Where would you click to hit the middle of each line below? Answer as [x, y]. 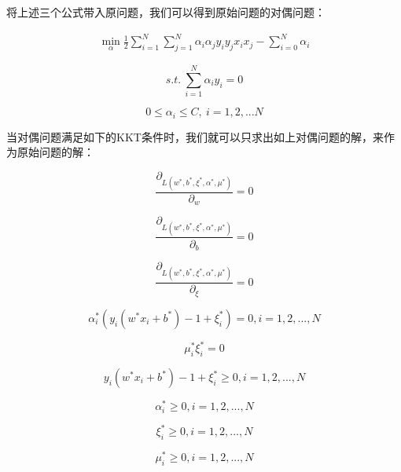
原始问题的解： [55, 152]
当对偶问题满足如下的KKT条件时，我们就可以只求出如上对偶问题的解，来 [195, 136]
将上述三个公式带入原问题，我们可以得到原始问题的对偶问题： [166, 12]
